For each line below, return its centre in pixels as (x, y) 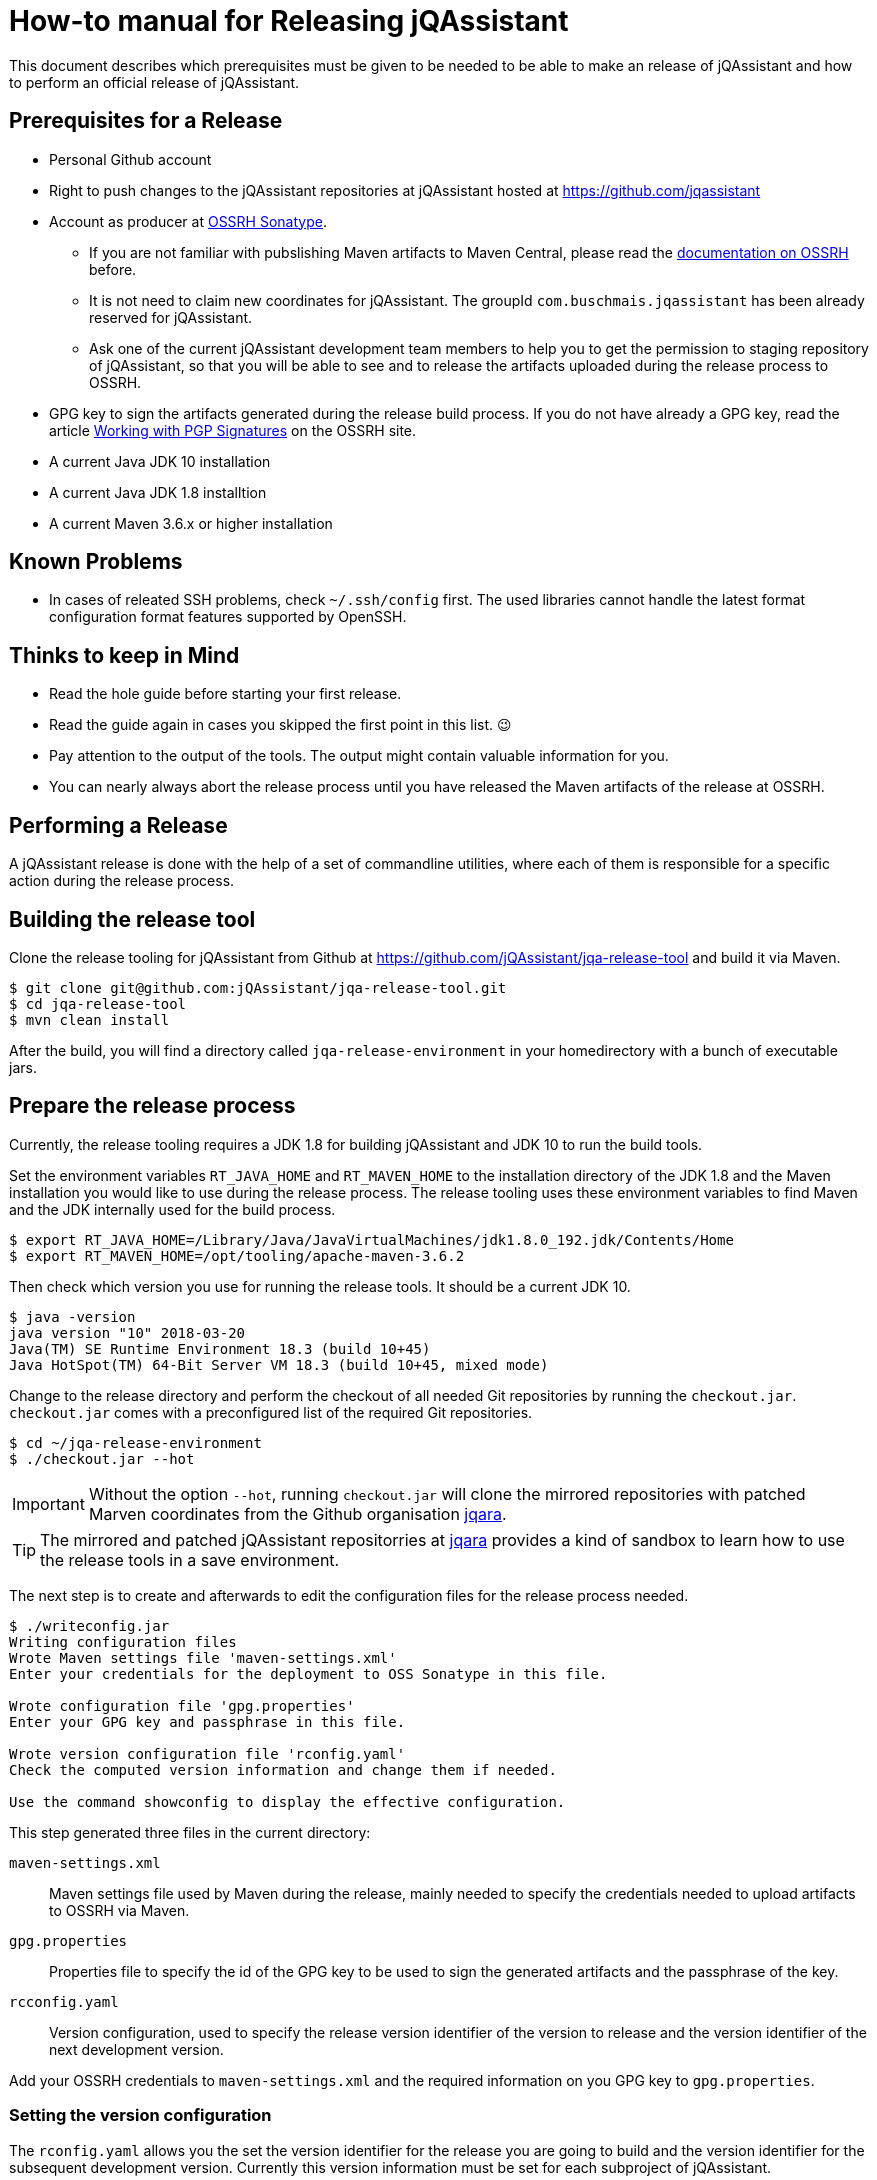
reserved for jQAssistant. (171, 317)
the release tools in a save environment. (190, 1559)
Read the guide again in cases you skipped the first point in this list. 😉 (280, 725)
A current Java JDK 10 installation (160, 461)
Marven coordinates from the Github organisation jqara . (297, 1513)
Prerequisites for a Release (146, 121)
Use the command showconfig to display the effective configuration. (287, 1801)
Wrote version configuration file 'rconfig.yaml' (207, 1753)
